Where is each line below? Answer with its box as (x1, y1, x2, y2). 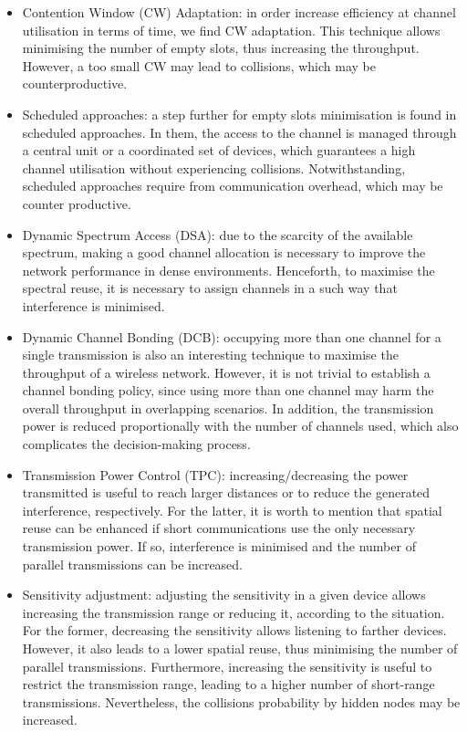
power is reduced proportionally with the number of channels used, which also (22, 416, 459, 435)
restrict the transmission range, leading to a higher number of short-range (22, 674, 435, 694)
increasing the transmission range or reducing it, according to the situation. (22, 602, 445, 622)
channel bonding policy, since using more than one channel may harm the (22, 381, 434, 400)
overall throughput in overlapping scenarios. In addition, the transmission (22, 398, 434, 417)
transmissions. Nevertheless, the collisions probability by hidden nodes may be (22, 692, 461, 711)
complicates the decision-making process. (22, 434, 251, 454)
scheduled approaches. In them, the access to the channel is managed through (22, 122, 457, 141)
